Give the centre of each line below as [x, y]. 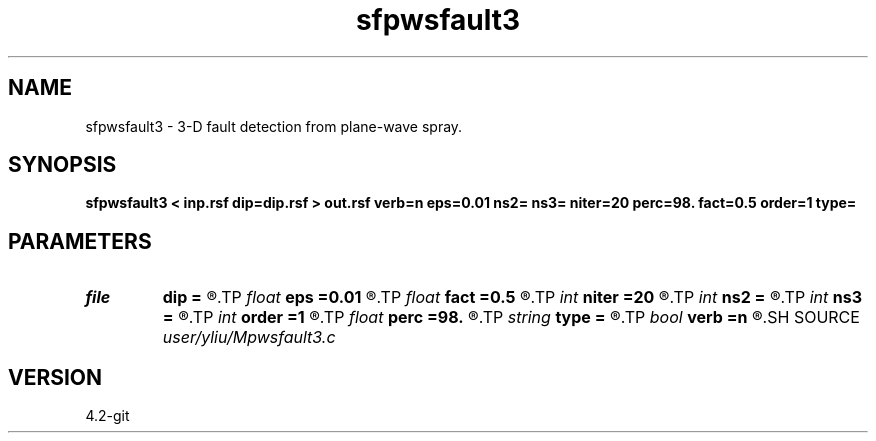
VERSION [55, 377]
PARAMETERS [80, 241]
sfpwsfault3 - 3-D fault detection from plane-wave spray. [274, 126]
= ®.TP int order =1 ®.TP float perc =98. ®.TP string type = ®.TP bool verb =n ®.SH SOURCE [511, 317]
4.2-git [107, 416]
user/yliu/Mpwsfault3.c [249, 337]
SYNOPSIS [62, 165]
